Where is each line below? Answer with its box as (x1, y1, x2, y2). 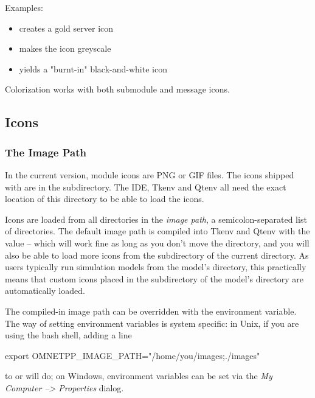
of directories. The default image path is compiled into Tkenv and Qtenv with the (5, 225, 310, 237)
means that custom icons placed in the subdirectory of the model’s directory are (5, 272, 303, 285)
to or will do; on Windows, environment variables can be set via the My (5, 369, 272, 382)
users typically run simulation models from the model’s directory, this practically (5, 260, 306, 273)
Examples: (5, 1, 43, 13)
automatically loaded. (5, 284, 85, 297)
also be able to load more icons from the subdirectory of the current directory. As (5, 248, 309, 261)
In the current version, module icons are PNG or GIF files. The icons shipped (5, 168, 294, 181)
